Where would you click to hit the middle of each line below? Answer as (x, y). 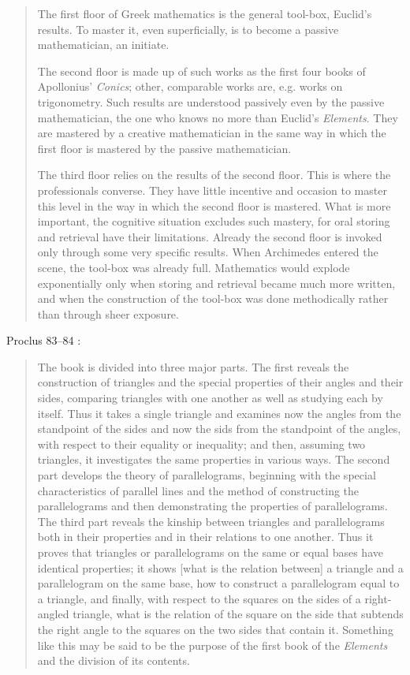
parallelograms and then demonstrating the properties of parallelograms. (212, 506)
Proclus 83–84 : (44, 340)
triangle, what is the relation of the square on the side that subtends (238, 614)
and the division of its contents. (114, 660)
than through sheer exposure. (108, 313)
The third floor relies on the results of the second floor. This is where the (214, 175)
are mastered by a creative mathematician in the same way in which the (212, 133)
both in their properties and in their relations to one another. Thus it (205, 537)
